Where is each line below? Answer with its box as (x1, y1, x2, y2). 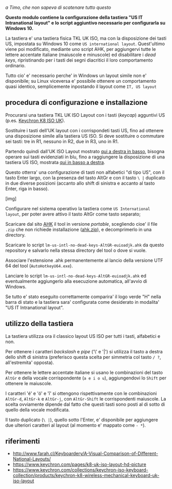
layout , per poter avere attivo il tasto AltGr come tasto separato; (5, 211, 141, 217)
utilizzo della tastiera (5, 319, 73, 328)
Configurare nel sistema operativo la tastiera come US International (5, 205, 150, 211)
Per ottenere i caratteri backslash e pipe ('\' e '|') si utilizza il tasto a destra (5, 348, 163, 354)
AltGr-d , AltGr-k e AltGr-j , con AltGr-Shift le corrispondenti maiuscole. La (5, 395, 166, 402)
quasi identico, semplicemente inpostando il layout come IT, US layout (5, 83, 157, 89)
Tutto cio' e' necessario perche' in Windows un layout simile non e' (5, 73, 147, 79)
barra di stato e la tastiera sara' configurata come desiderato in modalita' (5, 299, 160, 305)
